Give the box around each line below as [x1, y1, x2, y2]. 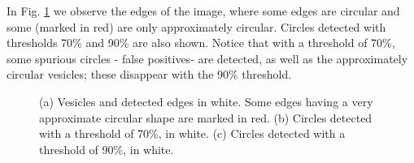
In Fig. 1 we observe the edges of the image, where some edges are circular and [7, 2, 400, 19]
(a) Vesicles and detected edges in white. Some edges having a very [39, 92, 373, 109]
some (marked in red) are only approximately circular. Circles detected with [7, 18, 386, 35]
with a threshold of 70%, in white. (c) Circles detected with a [39, 125, 346, 142]
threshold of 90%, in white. [39, 140, 174, 157]
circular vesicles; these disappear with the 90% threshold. [7, 66, 292, 83]
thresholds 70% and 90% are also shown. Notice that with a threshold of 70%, [7, 34, 395, 51]
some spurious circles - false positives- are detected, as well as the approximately [7, 49, 408, 66]
